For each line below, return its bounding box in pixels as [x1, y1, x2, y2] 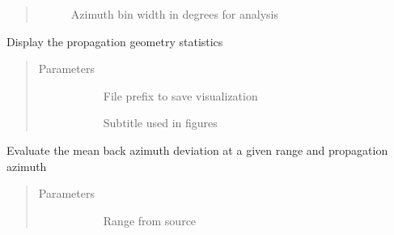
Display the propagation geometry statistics [6, 32, 223, 49]
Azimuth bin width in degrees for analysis [70, 6, 279, 22]
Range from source [103, 211, 197, 229]
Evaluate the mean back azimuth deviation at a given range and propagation [6, 141, 388, 158]
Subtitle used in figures [103, 114, 218, 131]
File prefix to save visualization [103, 87, 258, 104]
